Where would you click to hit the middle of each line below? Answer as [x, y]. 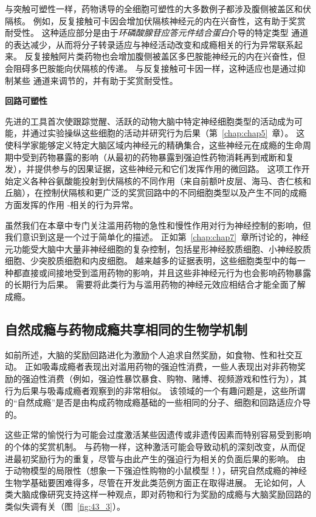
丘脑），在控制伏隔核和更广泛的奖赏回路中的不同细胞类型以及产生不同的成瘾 [156, 193]
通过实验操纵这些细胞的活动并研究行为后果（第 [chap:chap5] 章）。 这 [167, 133]
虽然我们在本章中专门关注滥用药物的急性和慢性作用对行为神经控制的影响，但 [158, 225]
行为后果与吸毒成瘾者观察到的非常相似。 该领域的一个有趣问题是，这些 [147, 390]
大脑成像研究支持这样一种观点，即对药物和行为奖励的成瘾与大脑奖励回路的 [162, 494]
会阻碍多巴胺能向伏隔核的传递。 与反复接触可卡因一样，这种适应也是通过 [151, 68]
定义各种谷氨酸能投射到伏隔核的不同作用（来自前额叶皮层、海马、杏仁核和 [162, 180]
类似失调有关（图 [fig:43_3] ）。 [65, 506]
